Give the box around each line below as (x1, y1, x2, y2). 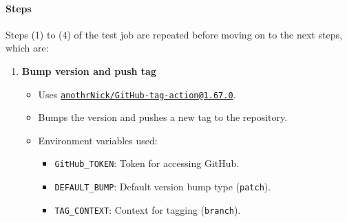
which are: (6, 41, 49, 55)
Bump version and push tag (21, 63, 156, 78)
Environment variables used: (38, 133, 158, 147)
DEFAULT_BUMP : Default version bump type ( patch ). (54, 179, 271, 194)
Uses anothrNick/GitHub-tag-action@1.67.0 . (38, 87, 236, 101)
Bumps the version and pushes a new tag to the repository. (38, 110, 288, 124)
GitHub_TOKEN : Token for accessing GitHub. (54, 156, 240, 170)
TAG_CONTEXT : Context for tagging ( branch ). (54, 202, 241, 217)
